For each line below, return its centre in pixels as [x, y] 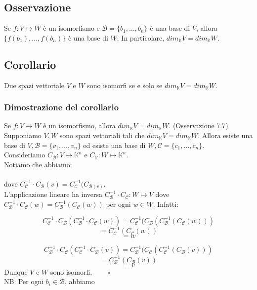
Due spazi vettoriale [34, 85]
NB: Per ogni [24, 281]
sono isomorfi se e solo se [125, 85]
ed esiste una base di [114, 145]
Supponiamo [23, 135]
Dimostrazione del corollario [62, 107]
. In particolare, [141, 37]
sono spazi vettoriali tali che [102, 135]
